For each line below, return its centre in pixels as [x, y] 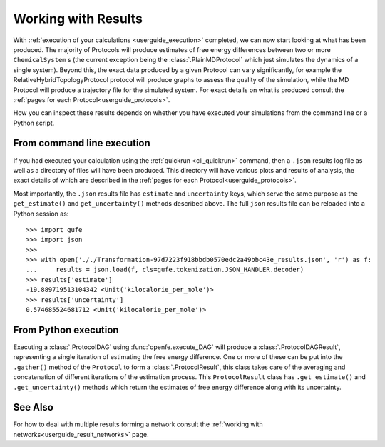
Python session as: [41, 214]
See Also [33, 407]
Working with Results [78, 19]
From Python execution [66, 330]
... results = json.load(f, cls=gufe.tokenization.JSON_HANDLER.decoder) [165, 270]
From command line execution [82, 143]
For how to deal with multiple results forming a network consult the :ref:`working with [138, 424]
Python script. [34, 123]
